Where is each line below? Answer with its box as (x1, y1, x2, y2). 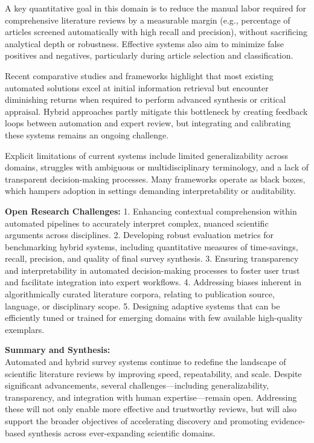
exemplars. (5, 323, 45, 335)
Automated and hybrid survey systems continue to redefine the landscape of (5, 355, 286, 368)
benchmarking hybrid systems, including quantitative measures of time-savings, (5, 240, 298, 253)
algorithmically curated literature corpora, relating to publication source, (5, 288, 275, 300)
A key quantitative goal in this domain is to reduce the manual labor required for (5, 2, 306, 14)
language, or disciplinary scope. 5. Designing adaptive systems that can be (5, 299, 280, 312)
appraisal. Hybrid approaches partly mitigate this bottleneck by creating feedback (5, 105, 308, 117)
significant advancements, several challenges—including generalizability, (5, 379, 269, 392)
